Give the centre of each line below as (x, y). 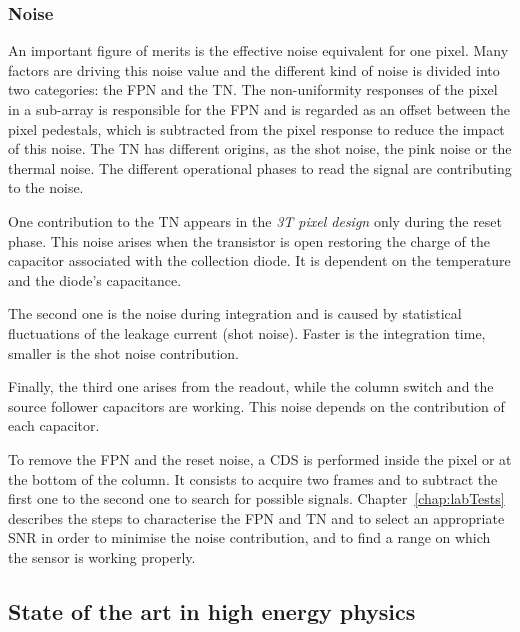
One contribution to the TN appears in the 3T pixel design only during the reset (255, 220)
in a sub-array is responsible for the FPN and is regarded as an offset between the (259, 109)
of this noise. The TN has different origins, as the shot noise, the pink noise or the (260, 148)
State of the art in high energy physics (212, 610)
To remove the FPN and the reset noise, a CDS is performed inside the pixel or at (260, 458)
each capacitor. (54, 425)
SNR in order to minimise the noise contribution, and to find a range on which (249, 537)
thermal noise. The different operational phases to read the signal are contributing (260, 167)
